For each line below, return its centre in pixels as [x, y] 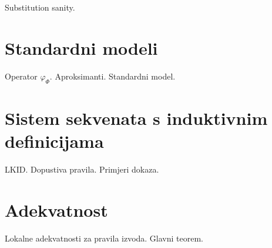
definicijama [54, 140]
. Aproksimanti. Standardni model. [113, 76]
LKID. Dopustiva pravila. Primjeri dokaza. [82, 169]
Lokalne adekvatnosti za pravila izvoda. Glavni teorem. [104, 238]
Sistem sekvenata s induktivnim [136, 118]
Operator [21, 76]
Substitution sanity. [40, 7]
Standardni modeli [81, 47]
